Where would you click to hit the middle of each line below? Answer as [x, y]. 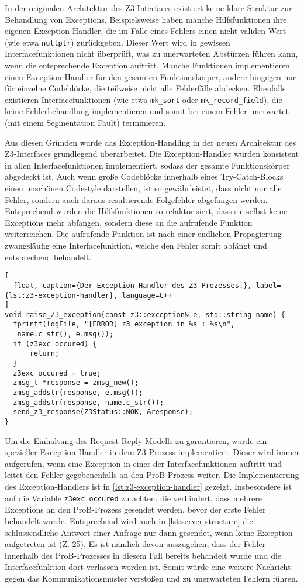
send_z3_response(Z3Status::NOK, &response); [103, 412]
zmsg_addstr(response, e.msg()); [78, 393]
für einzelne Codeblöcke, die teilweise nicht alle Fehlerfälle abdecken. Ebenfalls [145, 88]
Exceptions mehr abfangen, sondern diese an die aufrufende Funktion [129, 222]
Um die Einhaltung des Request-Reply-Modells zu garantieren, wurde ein [136, 440]
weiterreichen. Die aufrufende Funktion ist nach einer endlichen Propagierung [143, 234]
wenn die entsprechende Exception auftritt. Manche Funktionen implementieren [147, 65]
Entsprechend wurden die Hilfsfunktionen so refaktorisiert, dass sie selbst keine [146, 211]
